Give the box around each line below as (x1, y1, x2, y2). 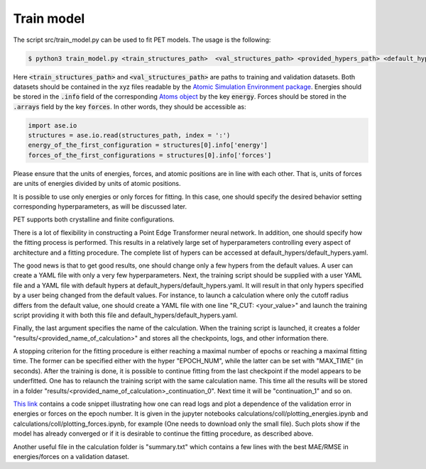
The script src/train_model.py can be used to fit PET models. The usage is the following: (13, 35, 271, 44)
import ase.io (28, 121, 77, 129)
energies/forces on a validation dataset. (13, 452, 129, 460)
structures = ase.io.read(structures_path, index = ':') (28, 131, 231, 140)
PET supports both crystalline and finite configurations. (13, 215, 175, 224)
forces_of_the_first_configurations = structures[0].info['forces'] (28, 151, 272, 159)
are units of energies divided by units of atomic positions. (13, 180, 181, 188)
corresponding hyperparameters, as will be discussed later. (13, 202, 187, 211)
